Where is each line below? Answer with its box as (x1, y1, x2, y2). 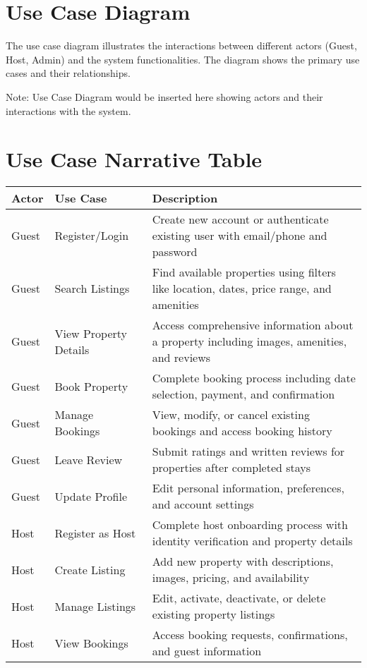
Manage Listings (54, 597, 136, 614)
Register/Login (54, 227, 129, 244)
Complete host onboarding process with (152, 516, 348, 533)
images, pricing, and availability (152, 569, 310, 586)
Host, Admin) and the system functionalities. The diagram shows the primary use (6, 51, 360, 66)
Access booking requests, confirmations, (152, 626, 348, 643)
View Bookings (54, 634, 128, 651)
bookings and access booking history (152, 423, 332, 439)
